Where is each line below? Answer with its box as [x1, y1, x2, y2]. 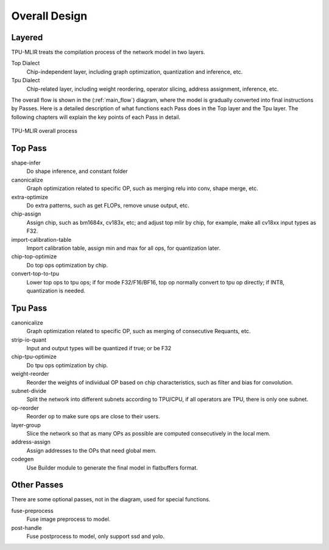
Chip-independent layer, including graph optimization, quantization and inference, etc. [26, 68, 243, 76]
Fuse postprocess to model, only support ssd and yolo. [26, 532, 164, 540]
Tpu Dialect [11, 77, 40, 84]
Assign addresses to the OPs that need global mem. [26, 446, 157, 454]
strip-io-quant [11, 336, 47, 344]
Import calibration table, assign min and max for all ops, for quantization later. [26, 244, 221, 252]
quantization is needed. [26, 287, 85, 294]
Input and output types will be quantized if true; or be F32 [26, 345, 172, 352]
